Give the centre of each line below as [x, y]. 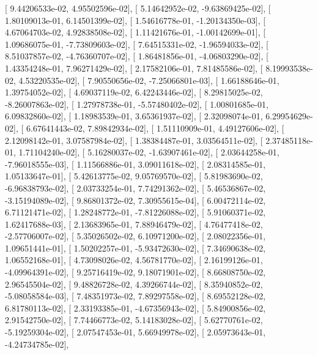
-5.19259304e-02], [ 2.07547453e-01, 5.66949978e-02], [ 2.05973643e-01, [135, 332]
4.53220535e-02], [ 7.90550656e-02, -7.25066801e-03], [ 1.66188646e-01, [149, 80]
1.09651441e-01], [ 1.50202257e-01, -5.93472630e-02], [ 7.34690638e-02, [135, 248]
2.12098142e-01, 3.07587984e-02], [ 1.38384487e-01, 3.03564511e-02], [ [134, 140]
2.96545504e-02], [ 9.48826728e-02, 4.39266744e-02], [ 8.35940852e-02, [134, 284]
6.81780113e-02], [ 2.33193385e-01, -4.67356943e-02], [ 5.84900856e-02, [135, 308]
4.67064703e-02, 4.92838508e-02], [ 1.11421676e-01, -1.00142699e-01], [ [135, 32]
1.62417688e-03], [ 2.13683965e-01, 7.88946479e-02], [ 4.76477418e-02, [134, 224]
